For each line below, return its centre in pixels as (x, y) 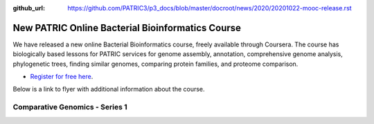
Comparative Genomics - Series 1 (70, 107)
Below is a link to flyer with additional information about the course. (109, 89)
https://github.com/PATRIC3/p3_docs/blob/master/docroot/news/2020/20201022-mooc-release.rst (210, 8)
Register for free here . (62, 77)
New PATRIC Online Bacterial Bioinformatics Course (127, 28)
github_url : (29, 8)
